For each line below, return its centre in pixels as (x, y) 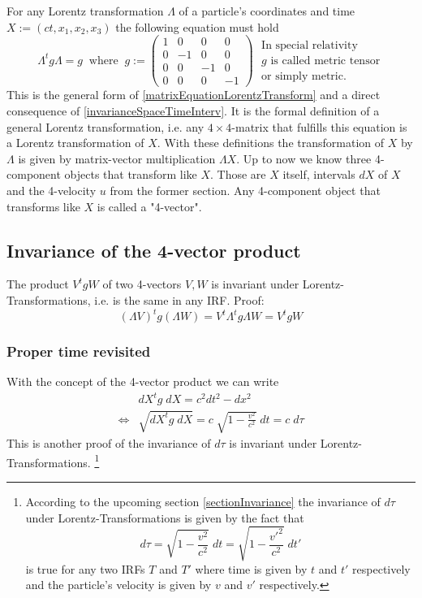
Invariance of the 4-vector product (154, 250)
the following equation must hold (197, 26)
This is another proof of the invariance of (109, 443)
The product (38, 284)
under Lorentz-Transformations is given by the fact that (165, 517)
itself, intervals (319, 174)
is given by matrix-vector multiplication (117, 158)
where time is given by (251, 568)
